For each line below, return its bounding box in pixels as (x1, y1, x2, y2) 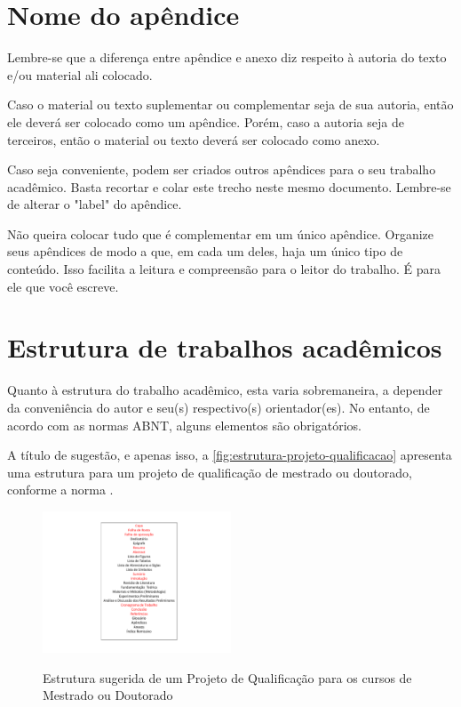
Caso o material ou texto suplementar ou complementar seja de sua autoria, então (7, 95, 454, 114)
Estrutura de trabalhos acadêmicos (7, 329, 442, 366)
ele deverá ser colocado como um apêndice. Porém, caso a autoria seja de (7, 112, 404, 131)
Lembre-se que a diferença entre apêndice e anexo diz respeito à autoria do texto (7, 48, 447, 67)
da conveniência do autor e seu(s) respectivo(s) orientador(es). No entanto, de (7, 398, 430, 416)
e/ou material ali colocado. (7, 65, 153, 84)
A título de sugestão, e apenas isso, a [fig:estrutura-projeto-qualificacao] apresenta (7, 446, 452, 464)
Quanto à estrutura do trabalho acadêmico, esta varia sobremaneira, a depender (7, 381, 443, 399)
